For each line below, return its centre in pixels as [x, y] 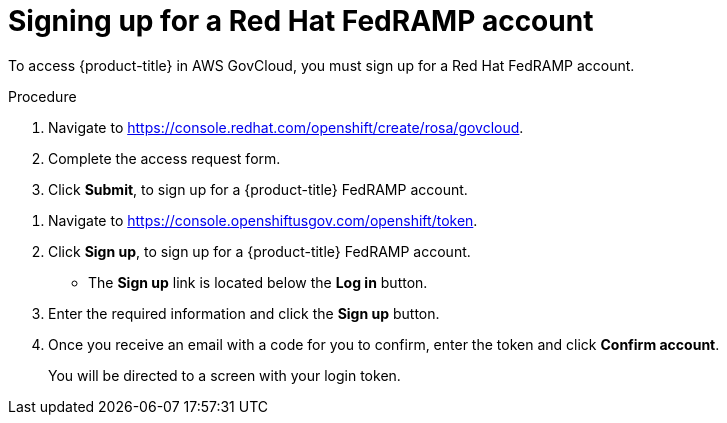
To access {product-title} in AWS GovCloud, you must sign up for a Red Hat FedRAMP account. [321, 65]
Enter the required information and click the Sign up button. [244, 313]
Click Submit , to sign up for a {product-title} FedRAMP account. [258, 189]
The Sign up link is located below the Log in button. [258, 282]
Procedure [42, 96]
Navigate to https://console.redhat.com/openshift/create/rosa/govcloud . [286, 127]
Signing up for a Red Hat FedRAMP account [301, 21]
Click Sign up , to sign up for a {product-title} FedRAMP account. [259, 251]
